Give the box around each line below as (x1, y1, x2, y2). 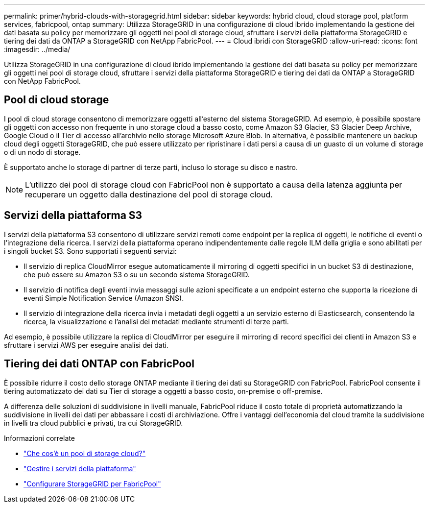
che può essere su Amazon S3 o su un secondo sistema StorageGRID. (24, 270, 250, 279)
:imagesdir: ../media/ (4, 45, 71, 53)
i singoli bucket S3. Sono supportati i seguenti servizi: (4, 246, 177, 255)
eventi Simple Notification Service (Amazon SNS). (24, 293, 184, 302)
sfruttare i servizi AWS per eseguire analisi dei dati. (4, 340, 168, 349)
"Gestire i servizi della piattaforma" (24, 464, 136, 473)
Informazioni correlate (4, 434, 75, 442)
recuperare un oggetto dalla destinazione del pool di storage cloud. (25, 189, 273, 199)
